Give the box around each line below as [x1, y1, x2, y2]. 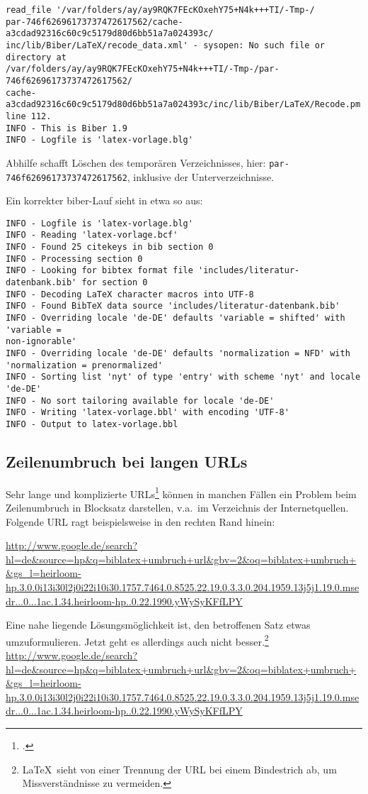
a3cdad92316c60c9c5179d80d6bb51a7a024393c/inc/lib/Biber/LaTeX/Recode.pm [6, 99, 361, 110]
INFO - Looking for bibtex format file [6, 265, 193, 276]
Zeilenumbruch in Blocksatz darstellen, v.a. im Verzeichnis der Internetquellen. [6, 500, 349, 515]
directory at [6, 52, 67, 62]
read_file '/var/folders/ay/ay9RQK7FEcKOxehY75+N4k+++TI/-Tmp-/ [6, 5, 315, 15]
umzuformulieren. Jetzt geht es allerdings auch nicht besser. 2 [6, 632, 269, 649]
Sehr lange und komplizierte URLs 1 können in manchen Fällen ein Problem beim [6, 484, 357, 501]
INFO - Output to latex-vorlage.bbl [6, 419, 178, 429]
